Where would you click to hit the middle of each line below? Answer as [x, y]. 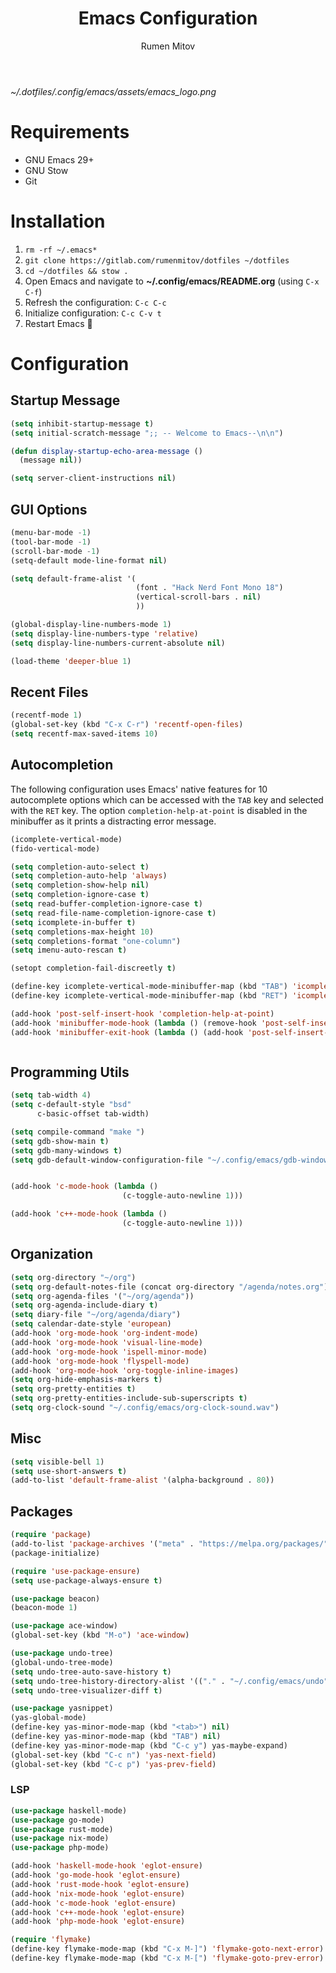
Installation [58, 221]
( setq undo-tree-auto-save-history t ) [91, 1672]
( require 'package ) [51, 1535]
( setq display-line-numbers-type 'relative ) [104, 633]
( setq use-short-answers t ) [69, 1471]
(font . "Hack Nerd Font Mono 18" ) [209, 588]
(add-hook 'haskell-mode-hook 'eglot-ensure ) [106, 1866]
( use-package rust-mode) [62, 1829]
